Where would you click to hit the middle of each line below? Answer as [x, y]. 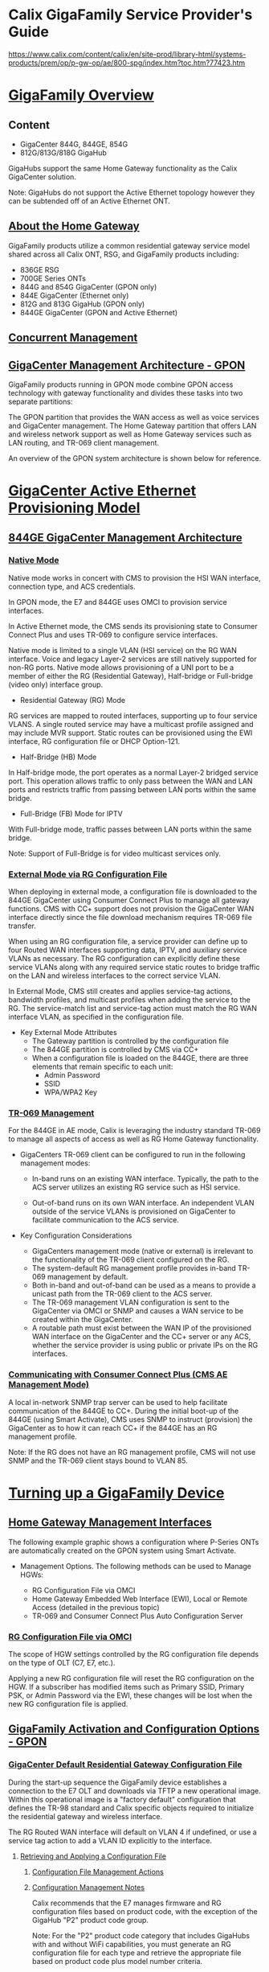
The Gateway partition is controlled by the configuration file [130, 1041]
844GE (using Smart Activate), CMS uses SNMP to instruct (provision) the [130, 1419]
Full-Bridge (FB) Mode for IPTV [71, 813]
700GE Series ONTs [53, 278]
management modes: [55, 1163]
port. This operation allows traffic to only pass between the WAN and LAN [130, 781]
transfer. [22, 926]
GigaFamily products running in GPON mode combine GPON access [121, 384]
